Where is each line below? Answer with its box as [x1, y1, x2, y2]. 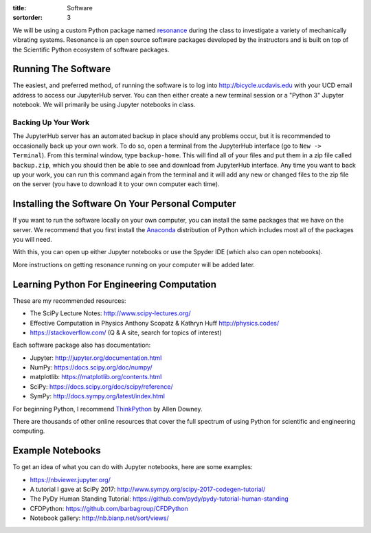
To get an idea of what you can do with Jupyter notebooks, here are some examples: [12, 463, 254, 471]
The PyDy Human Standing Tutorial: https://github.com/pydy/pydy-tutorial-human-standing [30, 495, 289, 503]
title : [12, 4, 27, 12]
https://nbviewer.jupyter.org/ [30, 475, 111, 484]
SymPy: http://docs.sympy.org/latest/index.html [30, 392, 165, 400]
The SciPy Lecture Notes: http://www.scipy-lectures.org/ [30, 309, 191, 317]
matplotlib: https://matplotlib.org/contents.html [30, 373, 162, 381]
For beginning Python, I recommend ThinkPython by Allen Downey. [12, 405, 203, 413]
